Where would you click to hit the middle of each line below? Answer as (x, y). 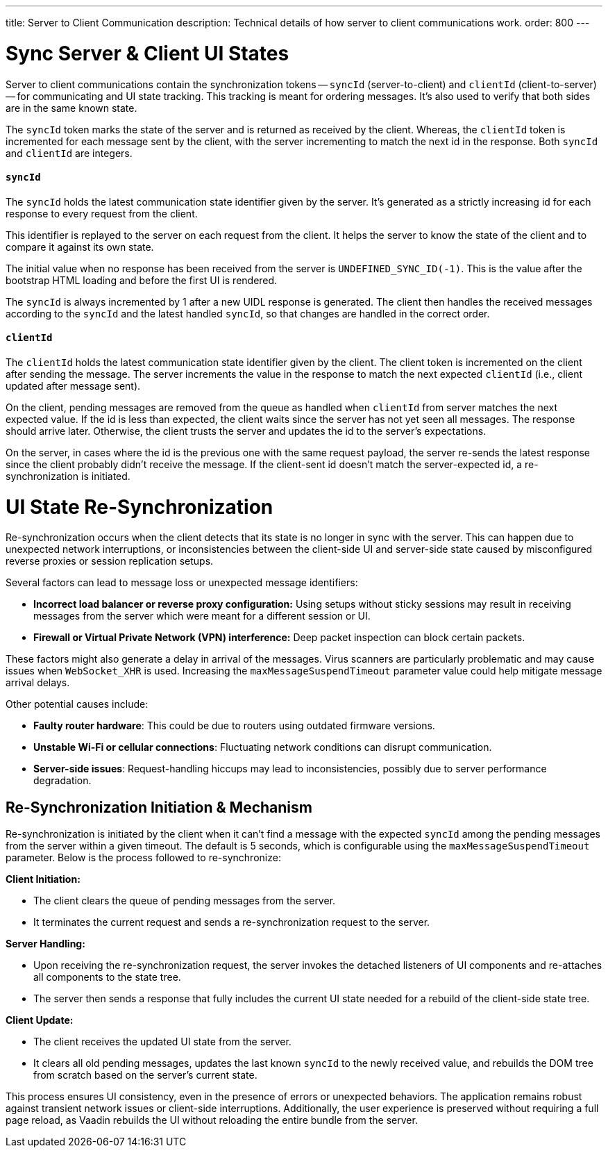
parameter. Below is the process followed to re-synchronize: (143, 858)
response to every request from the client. (102, 213)
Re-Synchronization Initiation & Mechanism (159, 807)
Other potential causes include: (77, 704)
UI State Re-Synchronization (140, 507)
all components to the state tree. (107, 977)
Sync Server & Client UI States (147, 53)
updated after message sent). (73, 385)
